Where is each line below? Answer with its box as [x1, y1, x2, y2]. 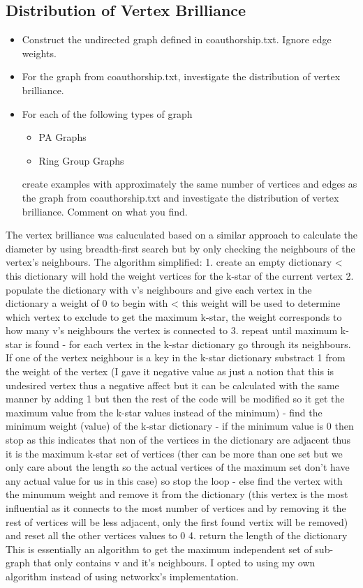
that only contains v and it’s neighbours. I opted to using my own [33, 555, 316, 570]
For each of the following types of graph [22, 106, 193, 121]
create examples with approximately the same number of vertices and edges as [22, 176, 357, 191]
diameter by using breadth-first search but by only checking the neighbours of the [6, 241, 355, 255]
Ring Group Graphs [38, 153, 124, 167]
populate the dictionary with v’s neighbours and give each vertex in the [6, 282, 312, 296]
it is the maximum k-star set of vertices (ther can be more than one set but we [6, 446, 343, 460]
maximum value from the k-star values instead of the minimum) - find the [6, 405, 323, 419]
